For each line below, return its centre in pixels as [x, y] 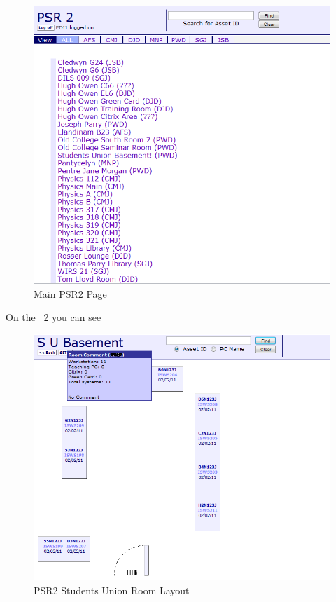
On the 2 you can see [54, 317]
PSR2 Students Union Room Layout [112, 590]
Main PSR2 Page [70, 293]
